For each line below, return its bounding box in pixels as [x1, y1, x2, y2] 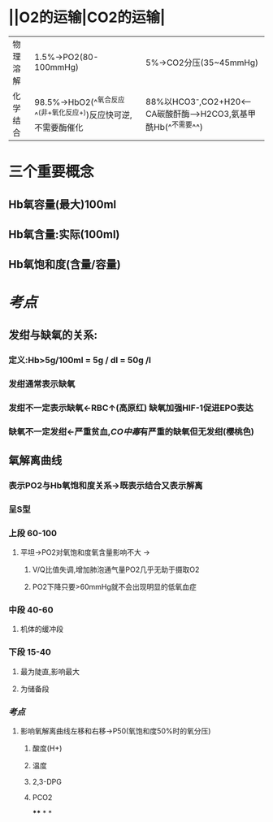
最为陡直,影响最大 [19, 666, 80, 676]
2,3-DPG [32, 777, 63, 786]
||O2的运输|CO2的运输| [8, 8, 166, 27]
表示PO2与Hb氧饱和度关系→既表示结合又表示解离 [8, 479, 203, 491]
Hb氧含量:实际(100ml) [8, 227, 120, 241]
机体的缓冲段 [19, 624, 63, 634]
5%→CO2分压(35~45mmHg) [145, 57, 258, 68]
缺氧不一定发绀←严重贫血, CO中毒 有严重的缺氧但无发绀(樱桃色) [8, 426, 254, 437]
